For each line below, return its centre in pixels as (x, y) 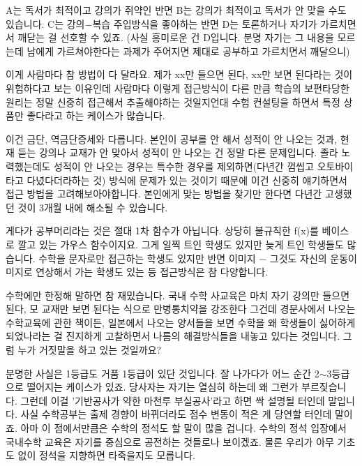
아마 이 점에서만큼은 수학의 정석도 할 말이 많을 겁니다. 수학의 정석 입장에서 (183, 428)
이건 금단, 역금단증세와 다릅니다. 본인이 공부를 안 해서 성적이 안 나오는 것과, (172, 138)
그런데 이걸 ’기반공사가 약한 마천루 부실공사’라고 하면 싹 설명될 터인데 (173, 400)
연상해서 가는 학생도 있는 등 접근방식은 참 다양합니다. (152, 272)
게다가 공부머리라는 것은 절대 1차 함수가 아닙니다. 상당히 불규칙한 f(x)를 (162, 231)
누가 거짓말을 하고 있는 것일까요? (90, 350)
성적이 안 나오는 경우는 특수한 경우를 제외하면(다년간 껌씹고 (184, 166)
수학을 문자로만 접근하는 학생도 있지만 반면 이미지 (147, 258)
